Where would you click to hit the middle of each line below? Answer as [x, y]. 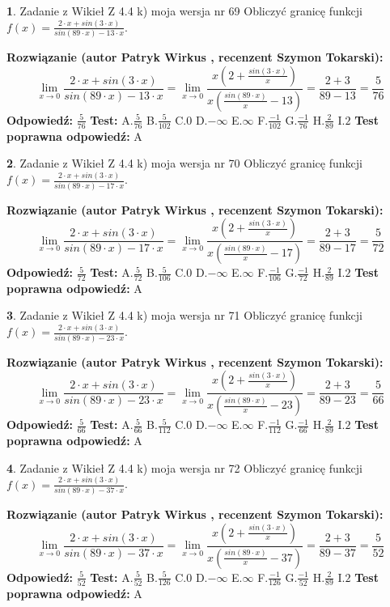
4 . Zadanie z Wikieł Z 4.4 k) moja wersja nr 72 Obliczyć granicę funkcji [184, 467]
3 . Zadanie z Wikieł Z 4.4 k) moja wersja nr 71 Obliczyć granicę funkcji [184, 315]
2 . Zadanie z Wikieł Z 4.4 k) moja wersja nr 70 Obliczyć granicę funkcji [184, 163]
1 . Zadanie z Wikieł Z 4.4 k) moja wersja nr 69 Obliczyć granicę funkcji [184, 11]
